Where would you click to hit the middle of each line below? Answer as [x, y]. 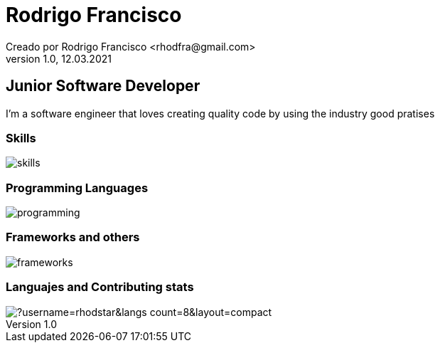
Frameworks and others [73, 237]
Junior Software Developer [103, 86]
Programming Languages [77, 188]
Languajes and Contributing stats [100, 287]
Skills [21, 138]
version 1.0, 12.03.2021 [59, 58]
